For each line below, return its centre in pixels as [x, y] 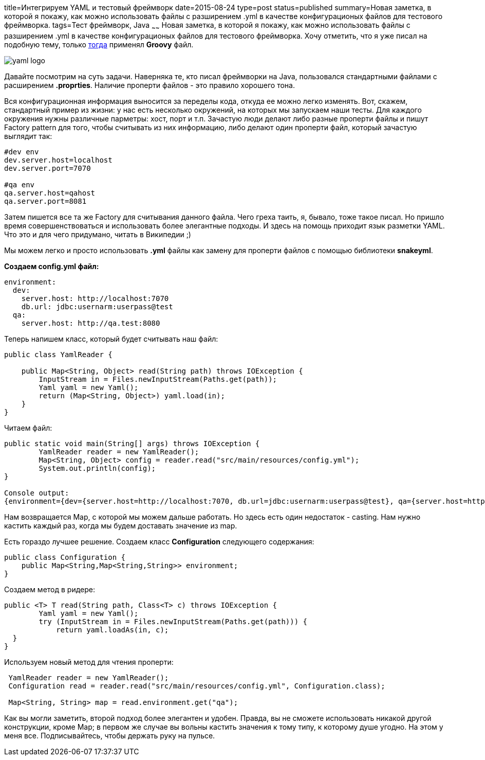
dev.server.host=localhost [58, 160]
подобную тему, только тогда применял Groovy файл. [99, 44]
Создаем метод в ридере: [50, 589]
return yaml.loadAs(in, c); [113, 630]
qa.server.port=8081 [45, 201]
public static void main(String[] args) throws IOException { [132, 443]
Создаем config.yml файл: [52, 266]
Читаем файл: [28, 428]
